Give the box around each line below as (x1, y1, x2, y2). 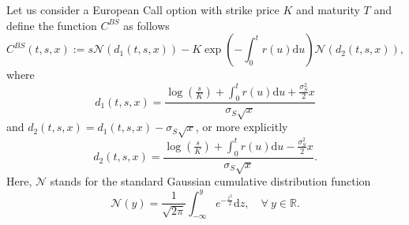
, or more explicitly (195, 118, 288, 135)
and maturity (295, 2, 360, 17)
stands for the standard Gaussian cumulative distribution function (50, 173, 371, 189)
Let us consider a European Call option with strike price (6, 2, 280, 17)
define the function (6, 17, 97, 33)
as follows (123, 17, 170, 33)
